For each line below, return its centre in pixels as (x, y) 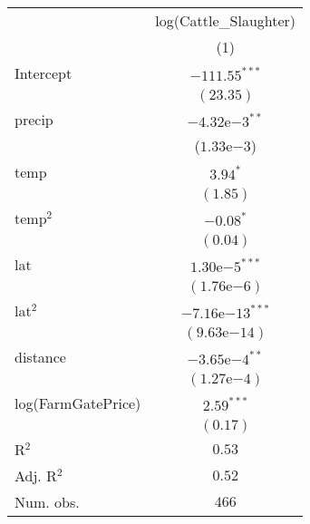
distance (40, 357)
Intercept (44, 73)
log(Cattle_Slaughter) (226, 20)
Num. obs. (47, 502)
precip (34, 119)
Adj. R (36, 475)
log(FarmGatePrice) (78, 403)
